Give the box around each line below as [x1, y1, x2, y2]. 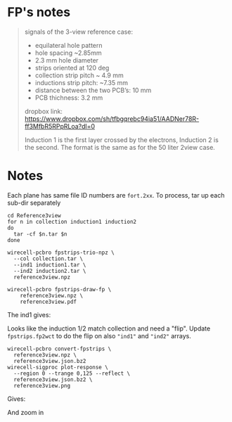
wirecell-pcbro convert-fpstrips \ [7, 345, 112, 352]
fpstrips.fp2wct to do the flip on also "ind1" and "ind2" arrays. [7, 331, 192, 340]
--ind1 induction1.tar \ [13, 261, 86, 268]
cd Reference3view [7, 212, 61, 219]
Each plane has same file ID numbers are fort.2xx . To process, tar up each [7, 191, 225, 199]
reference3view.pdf [20, 298, 77, 305]
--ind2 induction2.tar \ [13, 267, 86, 274]
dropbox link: [24, 107, 63, 115]
